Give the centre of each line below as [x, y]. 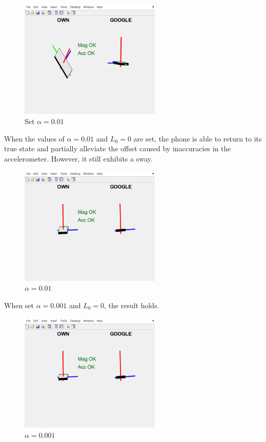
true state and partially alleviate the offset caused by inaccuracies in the [118, 148]
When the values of [34, 138]
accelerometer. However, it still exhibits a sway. [78, 158]
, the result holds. [132, 305]
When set [19, 305]
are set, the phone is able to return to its [198, 138]
